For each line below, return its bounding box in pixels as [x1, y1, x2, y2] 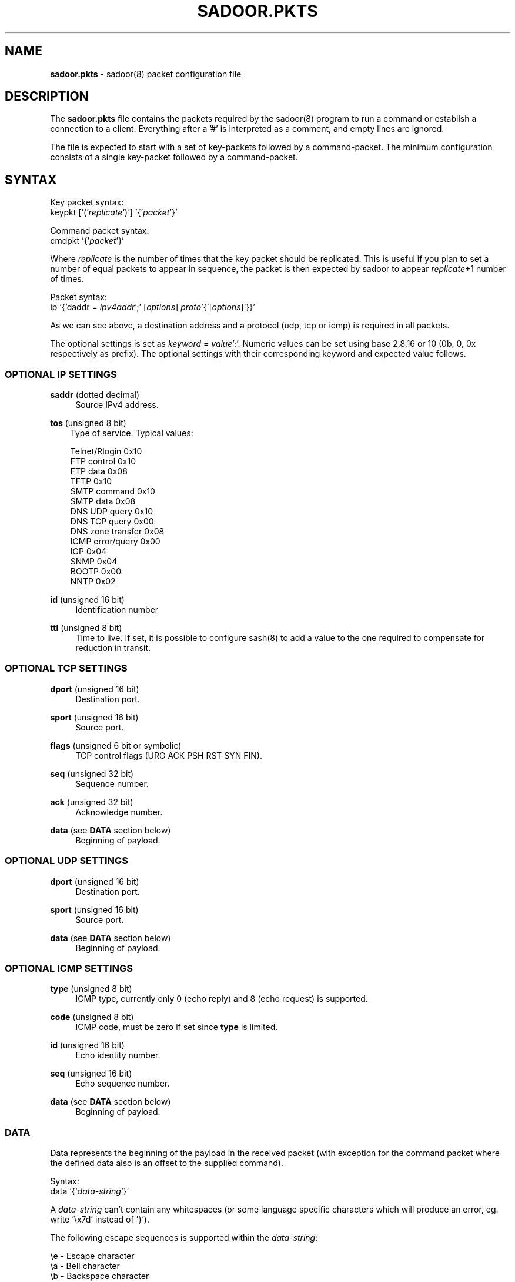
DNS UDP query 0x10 [70, 506, 153, 517]
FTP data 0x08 [70, 466, 128, 477]
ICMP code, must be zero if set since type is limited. [75, 1022, 278, 1032]
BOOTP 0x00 [70, 566, 122, 577]
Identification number [75, 605, 159, 615]
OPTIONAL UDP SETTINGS [5, 855, 128, 867]
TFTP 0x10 [70, 476, 112, 487]
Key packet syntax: [50, 197, 124, 208]
